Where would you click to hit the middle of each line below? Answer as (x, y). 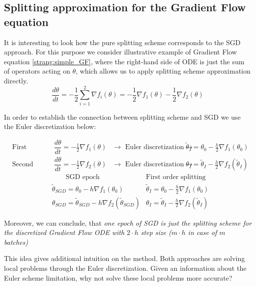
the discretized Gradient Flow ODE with (64, 232)
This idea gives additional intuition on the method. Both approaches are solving (125, 258)
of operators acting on (37, 71)
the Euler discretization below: (50, 126)
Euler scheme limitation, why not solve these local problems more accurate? (118, 277)
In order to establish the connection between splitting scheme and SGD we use (122, 117)
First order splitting (176, 177)
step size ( (156, 232)
